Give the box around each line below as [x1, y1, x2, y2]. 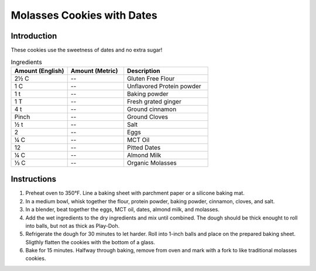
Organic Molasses [126, 158, 177, 166]
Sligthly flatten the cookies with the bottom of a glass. [25, 238, 155, 245]
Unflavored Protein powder [126, 82, 201, 90]
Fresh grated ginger [126, 97, 181, 105]
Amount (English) [14, 67, 64, 75]
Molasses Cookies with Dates [11, 9, 157, 22]
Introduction [11, 31, 57, 41]
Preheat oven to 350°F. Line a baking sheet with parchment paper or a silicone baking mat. [25, 190, 245, 197]
